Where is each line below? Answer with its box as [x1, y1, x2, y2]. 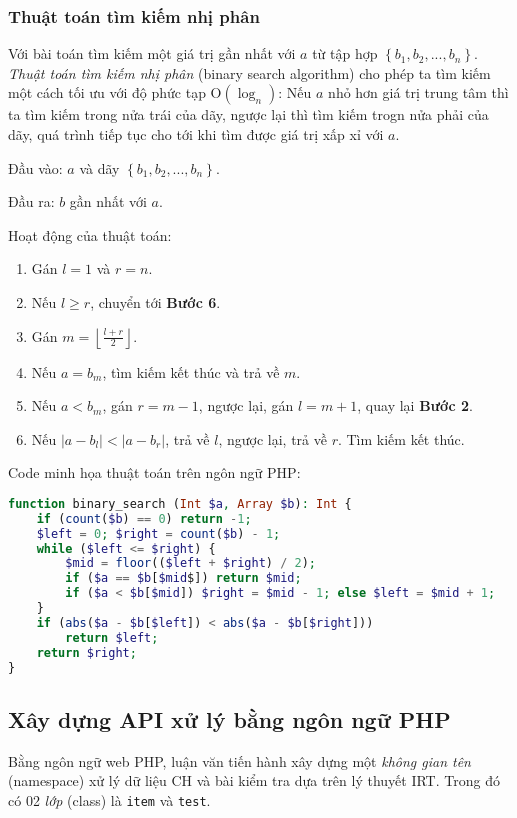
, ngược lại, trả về [218, 428, 327, 449]
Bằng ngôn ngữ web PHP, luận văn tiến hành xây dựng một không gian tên [8, 750, 471, 771]
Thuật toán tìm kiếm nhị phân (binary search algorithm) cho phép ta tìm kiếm [8, 62, 491, 83]
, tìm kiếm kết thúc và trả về [102, 361, 280, 382]
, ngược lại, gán [198, 395, 294, 416]
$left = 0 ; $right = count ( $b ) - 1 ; [36, 526, 281, 541]
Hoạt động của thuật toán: [8, 224, 172, 245]
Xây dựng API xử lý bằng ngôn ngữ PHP [8, 703, 451, 734]
